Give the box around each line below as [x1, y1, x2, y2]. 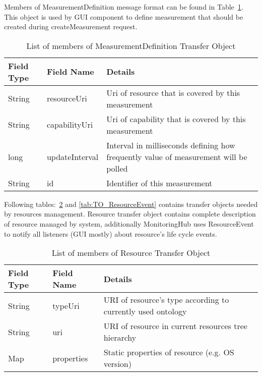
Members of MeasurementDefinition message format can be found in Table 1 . [4, 2, 243, 12]
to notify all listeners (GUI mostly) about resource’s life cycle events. [4, 228, 217, 239]
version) [103, 358, 132, 370]
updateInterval [46, 150, 99, 163]
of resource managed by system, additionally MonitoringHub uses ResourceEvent [4, 218, 254, 229]
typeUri [52, 299, 80, 311]
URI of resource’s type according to [103, 294, 229, 306]
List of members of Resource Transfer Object [51, 247, 211, 259]
